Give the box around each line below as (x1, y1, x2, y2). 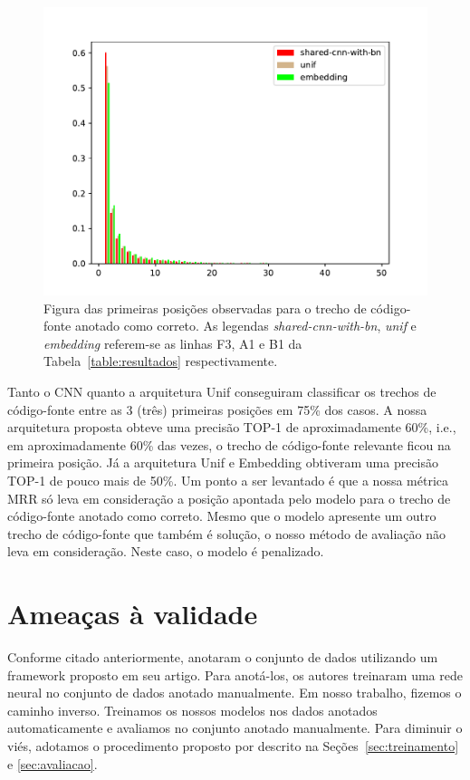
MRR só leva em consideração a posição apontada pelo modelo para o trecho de (7, 488, 451, 507)
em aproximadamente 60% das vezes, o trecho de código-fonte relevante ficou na (7, 435, 451, 454)
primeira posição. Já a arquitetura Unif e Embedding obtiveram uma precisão (7, 453, 439, 472)
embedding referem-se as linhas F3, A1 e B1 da (43, 333, 302, 352)
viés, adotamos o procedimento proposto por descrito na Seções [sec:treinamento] (7, 737, 459, 755)
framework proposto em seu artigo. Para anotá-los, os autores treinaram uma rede (7, 665, 463, 684)
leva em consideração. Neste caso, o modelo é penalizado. (7, 542, 324, 561)
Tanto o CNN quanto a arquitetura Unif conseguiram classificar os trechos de (7, 381, 436, 400)
